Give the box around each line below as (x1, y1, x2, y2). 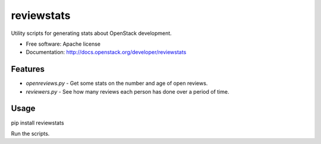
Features (11, 64, 45, 74)
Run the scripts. (11, 130, 50, 137)
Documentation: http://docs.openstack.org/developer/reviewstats (26, 49, 187, 56)
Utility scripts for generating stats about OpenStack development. (11, 30, 172, 37)
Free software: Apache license (26, 40, 101, 47)
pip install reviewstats (11, 119, 65, 126)
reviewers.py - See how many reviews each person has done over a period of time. (26, 88, 229, 95)
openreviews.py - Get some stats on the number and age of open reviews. (26, 80, 208, 87)
